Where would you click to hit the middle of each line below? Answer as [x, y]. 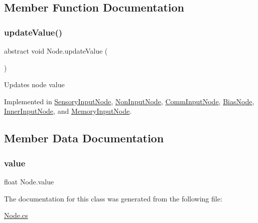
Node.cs [16, 215]
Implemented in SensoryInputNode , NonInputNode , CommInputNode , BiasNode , [129, 101]
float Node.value [29, 181]
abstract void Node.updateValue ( [56, 51]
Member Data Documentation [84, 138]
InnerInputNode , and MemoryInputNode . [68, 111]
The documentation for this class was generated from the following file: [113, 198]
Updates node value [34, 84]
